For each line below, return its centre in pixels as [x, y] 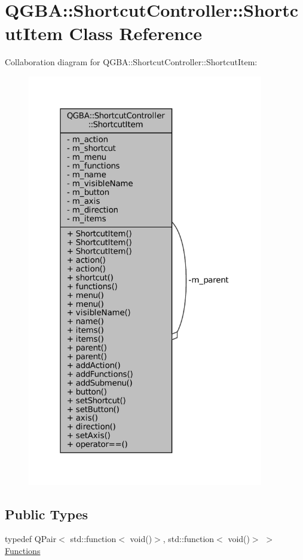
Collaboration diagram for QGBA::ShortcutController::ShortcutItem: [131, 62]
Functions [23, 550]
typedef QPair [31, 539]
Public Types [47, 514]
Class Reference [135, 33]
